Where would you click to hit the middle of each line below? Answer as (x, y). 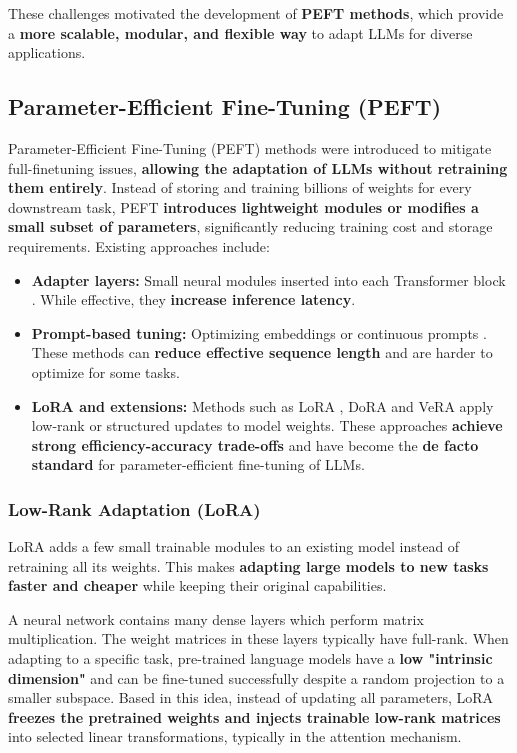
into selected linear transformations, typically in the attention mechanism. (235, 736)
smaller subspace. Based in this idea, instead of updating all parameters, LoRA (251, 697)
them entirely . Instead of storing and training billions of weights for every (240, 187)
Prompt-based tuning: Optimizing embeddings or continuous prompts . (259, 332)
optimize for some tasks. (105, 371)
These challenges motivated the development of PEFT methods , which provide (256, 13)
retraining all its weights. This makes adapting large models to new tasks (248, 565)
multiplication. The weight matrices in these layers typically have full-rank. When (258, 638)
